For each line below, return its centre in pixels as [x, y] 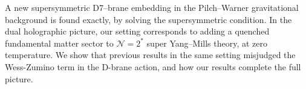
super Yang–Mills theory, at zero [207, 43]
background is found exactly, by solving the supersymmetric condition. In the [148, 19]
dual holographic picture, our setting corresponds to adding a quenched [137, 31]
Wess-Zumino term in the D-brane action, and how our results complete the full [153, 66]
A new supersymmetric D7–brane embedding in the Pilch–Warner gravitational [152, 7]
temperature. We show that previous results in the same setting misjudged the [150, 55]
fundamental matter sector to [59, 43]
